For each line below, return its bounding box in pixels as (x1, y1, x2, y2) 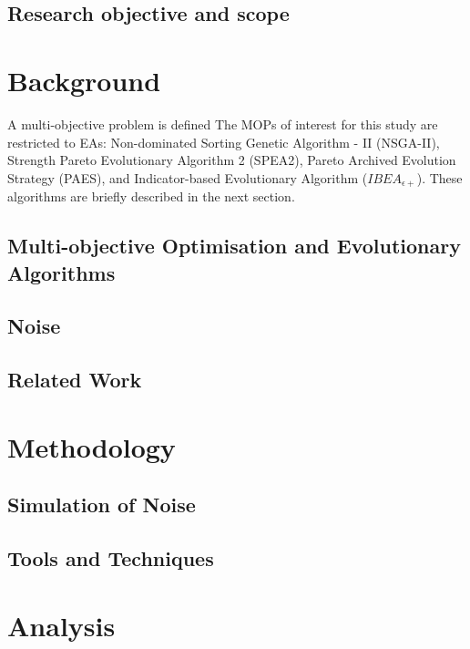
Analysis (7, 606, 116, 644)
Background (7, 61, 161, 98)
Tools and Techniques (7, 544, 214, 572)
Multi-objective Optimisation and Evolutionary (7, 232, 461, 260)
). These (416, 168, 463, 187)
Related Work (7, 366, 142, 394)
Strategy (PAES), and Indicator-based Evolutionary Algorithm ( (7, 168, 368, 187)
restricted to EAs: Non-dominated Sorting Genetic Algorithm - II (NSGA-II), (7, 132, 440, 151)
